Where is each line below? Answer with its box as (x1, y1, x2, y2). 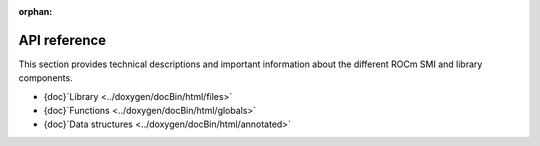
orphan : (18, 6, 53, 17)
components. (18, 72, 74, 84)
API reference (18, 31, 107, 49)
